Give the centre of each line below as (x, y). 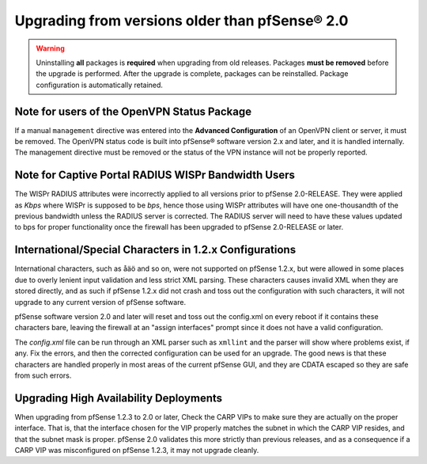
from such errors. (43, 375)
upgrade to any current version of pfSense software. (100, 302)
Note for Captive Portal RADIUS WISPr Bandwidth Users (155, 175)
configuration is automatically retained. (100, 85)
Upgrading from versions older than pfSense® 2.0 (181, 21)
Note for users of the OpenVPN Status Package (133, 111)
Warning (50, 48)
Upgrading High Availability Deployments (119, 398)
